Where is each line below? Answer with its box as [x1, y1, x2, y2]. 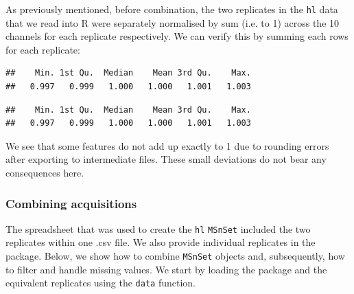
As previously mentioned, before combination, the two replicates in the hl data [5, 2, 338, 16]
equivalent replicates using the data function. [5, 275, 196, 290]
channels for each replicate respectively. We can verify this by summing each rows [5, 29, 349, 43]
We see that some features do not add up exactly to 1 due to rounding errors [5, 138, 329, 152]
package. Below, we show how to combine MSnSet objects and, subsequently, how [5, 249, 345, 263]
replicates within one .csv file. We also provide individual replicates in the [5, 235, 316, 249]
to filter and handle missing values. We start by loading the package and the [5, 262, 327, 276]
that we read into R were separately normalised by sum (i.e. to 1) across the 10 [5, 15, 340, 30]
